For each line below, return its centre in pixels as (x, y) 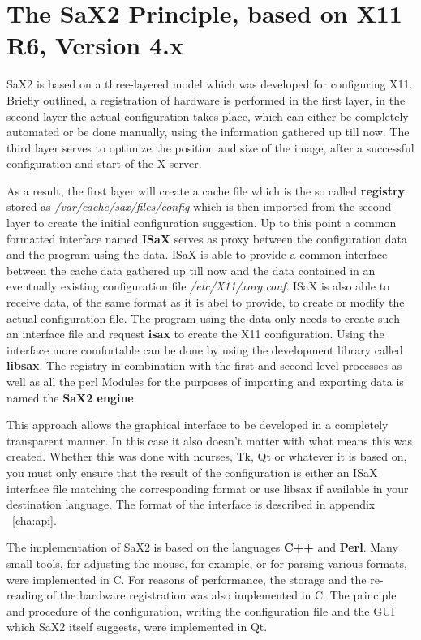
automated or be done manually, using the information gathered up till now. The (208, 132)
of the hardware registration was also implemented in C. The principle (221, 595)
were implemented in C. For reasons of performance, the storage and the (187, 579)
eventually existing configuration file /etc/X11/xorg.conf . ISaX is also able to (198, 286)
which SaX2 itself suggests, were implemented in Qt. (137, 627)
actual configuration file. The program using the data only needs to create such (203, 318)
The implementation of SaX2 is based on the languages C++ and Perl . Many (202, 547)
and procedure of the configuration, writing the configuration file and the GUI (201, 610)
